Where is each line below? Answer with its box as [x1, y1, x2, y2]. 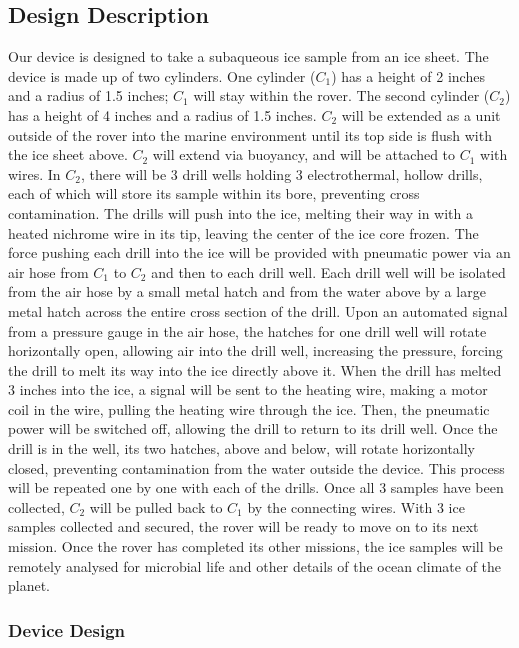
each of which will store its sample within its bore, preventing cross [8, 183, 420, 204]
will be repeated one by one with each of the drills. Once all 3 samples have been [8, 477, 504, 498]
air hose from [8, 261, 89, 282]
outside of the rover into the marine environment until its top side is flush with [8, 124, 492, 145]
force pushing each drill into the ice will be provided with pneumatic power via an [8, 242, 511, 263]
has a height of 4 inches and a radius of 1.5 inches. [8, 104, 317, 125]
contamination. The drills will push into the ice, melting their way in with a [8, 202, 473, 223]
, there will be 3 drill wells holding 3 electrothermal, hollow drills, [80, 163, 483, 184]
